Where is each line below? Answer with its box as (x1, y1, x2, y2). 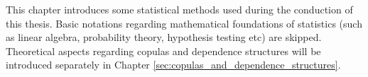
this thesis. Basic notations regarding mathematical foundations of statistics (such (6, 16, 362, 30)
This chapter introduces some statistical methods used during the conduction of (6, 2, 353, 16)
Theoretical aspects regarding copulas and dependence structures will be (6, 43, 321, 58)
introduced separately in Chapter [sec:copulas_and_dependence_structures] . (6, 57, 341, 72)
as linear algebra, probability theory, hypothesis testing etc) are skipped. (6, 30, 322, 45)
